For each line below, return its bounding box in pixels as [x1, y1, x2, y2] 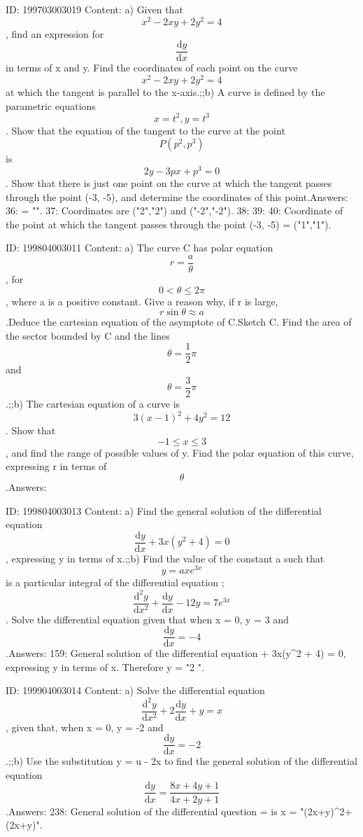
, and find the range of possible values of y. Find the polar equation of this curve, [6, 445, 354, 459]
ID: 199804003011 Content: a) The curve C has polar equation [6, 240, 273, 255]
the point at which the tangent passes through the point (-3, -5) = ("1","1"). [6, 216, 332, 231]
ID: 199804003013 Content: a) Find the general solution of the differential [6, 503, 322, 518]
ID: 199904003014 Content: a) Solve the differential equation [6, 683, 265, 698]
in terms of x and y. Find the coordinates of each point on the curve [6, 60, 298, 75]
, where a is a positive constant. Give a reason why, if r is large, [6, 293, 278, 308]
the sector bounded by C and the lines [6, 328, 170, 343]
